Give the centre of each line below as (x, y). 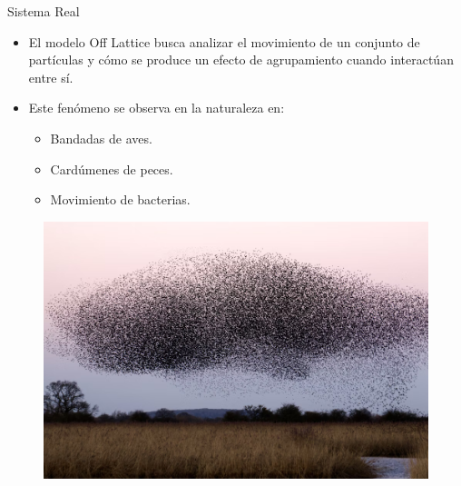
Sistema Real (44, 11)
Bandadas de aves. (101, 138)
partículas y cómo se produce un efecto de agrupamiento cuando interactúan (241, 60)
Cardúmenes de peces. (112, 169)
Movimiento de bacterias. (120, 199)
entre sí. (51, 77)
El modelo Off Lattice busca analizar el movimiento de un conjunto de (224, 41)
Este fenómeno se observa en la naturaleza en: (157, 108)
